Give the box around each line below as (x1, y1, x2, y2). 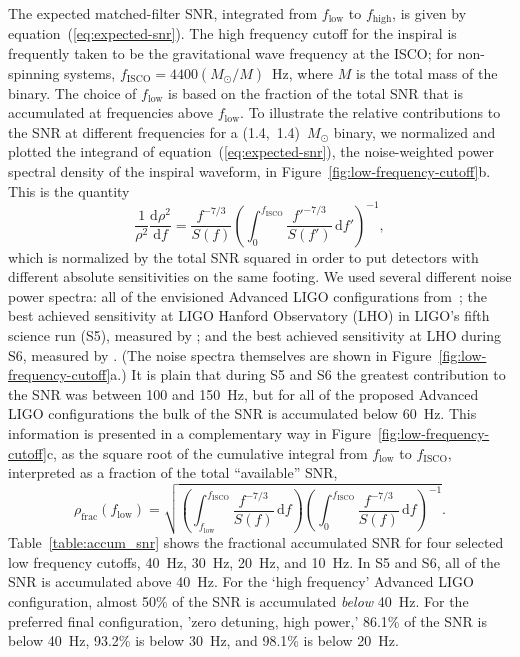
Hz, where (271, 62, 334, 83)
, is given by (392, 3, 467, 23)
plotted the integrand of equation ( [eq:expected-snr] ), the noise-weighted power (8, 141, 495, 162)
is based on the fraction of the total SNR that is (168, 82, 463, 103)
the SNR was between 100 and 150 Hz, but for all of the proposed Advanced (8, 383, 479, 404)
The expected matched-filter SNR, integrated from (8, 3, 318, 23)
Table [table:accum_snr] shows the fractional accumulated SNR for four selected (8, 532, 504, 553)
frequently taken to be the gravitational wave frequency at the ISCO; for (8, 43, 454, 64)
